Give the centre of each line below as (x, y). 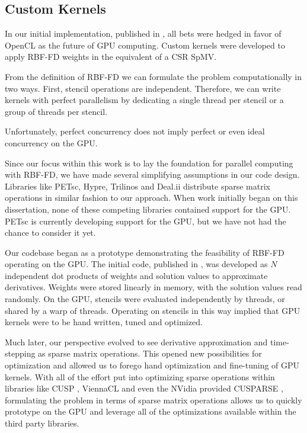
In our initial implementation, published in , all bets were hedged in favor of (143, 33)
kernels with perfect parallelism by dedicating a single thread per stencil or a (144, 100)
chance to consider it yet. (50, 232)
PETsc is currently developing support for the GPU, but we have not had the (145, 221)
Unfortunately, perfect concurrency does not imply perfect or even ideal (135, 131)
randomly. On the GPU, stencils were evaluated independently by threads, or (145, 299)
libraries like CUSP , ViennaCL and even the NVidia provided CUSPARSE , (144, 388)
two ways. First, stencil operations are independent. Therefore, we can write (143, 88)
